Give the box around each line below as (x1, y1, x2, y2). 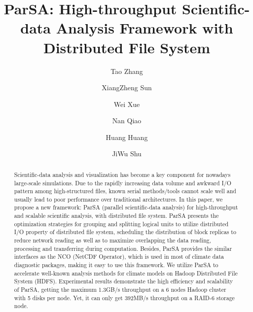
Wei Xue (113, 99, 140, 109)
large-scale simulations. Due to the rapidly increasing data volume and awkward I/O (14, 178, 231, 187)
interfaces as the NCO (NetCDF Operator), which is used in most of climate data (14, 252, 224, 261)
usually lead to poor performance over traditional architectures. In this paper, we (14, 195, 223, 203)
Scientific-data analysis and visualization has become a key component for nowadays (14, 170, 231, 178)
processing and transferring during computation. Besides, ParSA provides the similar (14, 244, 232, 252)
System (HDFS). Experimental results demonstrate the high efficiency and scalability (14, 277, 233, 285)
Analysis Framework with (56, 18, 233, 38)
